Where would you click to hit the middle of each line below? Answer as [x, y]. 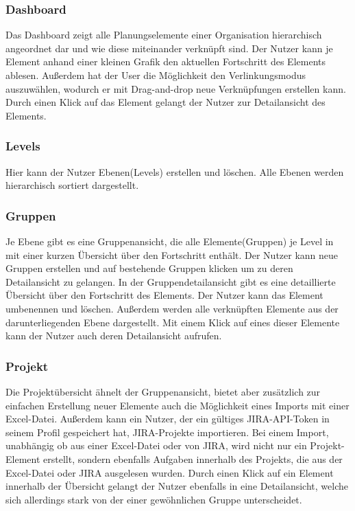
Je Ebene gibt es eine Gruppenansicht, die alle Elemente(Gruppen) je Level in [170, 241]
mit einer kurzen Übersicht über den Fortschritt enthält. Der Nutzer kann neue [172, 254]
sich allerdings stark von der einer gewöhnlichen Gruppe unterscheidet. [154, 499]
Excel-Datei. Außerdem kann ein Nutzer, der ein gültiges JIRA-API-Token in [168, 419]
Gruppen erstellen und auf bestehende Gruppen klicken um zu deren [149, 268]
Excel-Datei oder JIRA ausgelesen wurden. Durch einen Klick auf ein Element [170, 472]
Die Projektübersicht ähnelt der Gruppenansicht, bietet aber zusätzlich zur [163, 391]
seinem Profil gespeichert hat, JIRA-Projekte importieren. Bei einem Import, [167, 432]
